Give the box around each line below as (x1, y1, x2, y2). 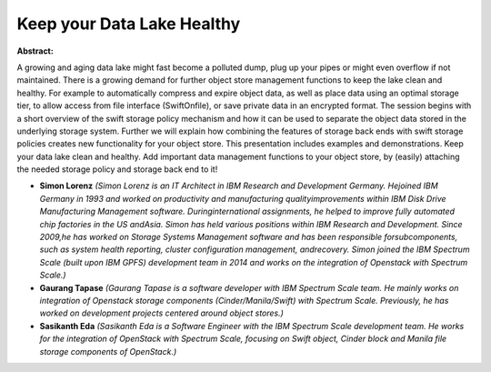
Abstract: (16, 45, 54, 56)
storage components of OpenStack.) (39, 346, 177, 357)
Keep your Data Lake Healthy (16, 14, 241, 34)
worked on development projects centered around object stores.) (39, 307, 284, 318)
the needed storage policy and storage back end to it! (16, 164, 218, 175)
